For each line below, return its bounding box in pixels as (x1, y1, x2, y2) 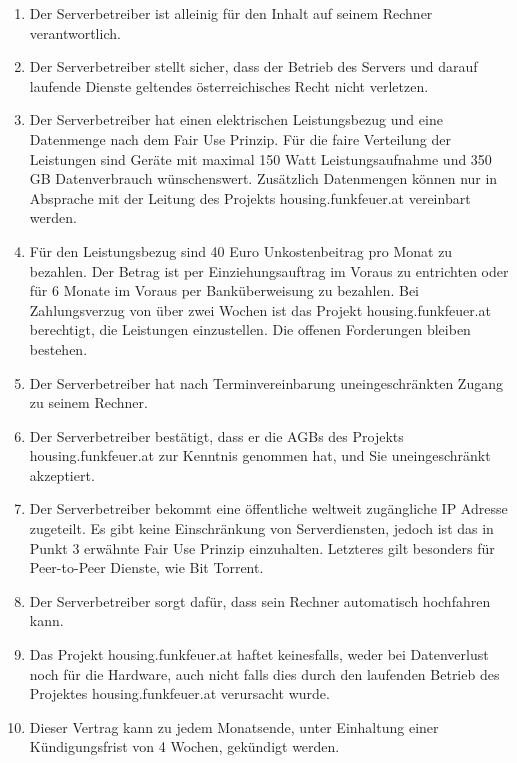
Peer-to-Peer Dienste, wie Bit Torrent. (29, 557, 264, 578)
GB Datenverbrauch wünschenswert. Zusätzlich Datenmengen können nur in (29, 168, 498, 189)
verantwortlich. (29, 22, 121, 43)
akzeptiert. (29, 464, 95, 485)
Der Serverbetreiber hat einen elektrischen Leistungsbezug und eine (29, 109, 443, 130)
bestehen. (29, 338, 88, 359)
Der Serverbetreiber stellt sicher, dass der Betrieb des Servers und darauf (29, 56, 478, 77)
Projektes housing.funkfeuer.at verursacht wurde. (29, 683, 330, 704)
